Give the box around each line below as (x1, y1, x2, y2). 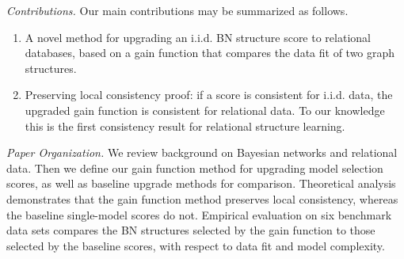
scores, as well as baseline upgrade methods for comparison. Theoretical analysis (6, 175, 396, 192)
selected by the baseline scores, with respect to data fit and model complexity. (6, 237, 385, 253)
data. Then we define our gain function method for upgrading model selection (6, 159, 383, 176)
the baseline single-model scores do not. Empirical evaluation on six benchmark (6, 206, 392, 223)
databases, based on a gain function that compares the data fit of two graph (25, 44, 395, 61)
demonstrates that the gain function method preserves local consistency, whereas (6, 190, 398, 207)
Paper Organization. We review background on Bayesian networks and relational (6, 144, 398, 161)
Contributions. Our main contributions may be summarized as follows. (6, 2, 349, 18)
